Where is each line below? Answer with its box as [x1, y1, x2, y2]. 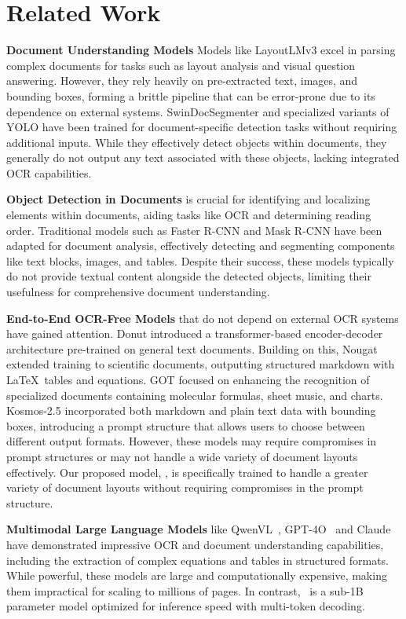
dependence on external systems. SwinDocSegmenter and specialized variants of [6, 103, 390, 119]
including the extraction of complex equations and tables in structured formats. [6, 551, 390, 568]
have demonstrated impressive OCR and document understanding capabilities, [6, 536, 384, 552]
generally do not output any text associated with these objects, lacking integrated [6, 149, 400, 166]
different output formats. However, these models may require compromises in [6, 433, 377, 449]
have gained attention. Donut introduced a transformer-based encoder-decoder [6, 325, 383, 342]
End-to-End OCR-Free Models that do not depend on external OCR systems [6, 309, 399, 326]
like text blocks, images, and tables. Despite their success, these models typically [6, 252, 394, 269]
